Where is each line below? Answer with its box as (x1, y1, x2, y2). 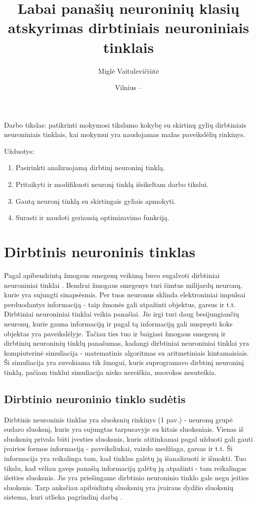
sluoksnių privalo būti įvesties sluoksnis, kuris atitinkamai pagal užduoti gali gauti (4, 433, 253, 444)
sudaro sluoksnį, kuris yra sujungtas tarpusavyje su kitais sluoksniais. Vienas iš (4, 424, 244, 434)
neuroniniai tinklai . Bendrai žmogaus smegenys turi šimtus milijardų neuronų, (4, 279, 242, 290)
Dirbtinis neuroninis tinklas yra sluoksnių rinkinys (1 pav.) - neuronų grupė (4, 414, 233, 424)
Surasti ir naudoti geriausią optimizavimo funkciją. (15, 212, 170, 223)
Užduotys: (4, 145, 35, 156)
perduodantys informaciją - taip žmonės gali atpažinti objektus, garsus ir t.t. (4, 299, 236, 309)
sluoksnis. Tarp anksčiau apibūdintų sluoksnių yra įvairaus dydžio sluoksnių (4, 482, 234, 492)
